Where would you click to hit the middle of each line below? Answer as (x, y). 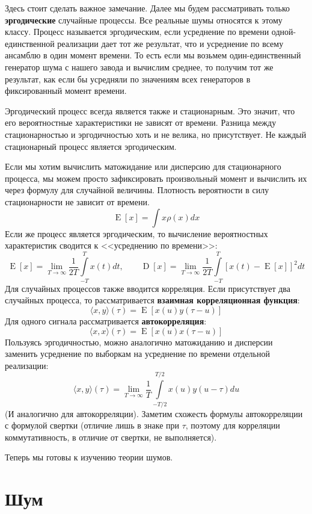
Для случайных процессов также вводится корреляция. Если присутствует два (148, 288)
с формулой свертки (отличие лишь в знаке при (92, 425)
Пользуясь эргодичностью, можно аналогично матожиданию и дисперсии (139, 342)
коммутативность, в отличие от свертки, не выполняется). (111, 437)
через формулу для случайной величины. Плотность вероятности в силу (137, 190)
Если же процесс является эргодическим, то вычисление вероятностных (136, 233)
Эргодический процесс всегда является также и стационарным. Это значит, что (150, 110)
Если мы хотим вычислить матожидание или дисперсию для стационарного (143, 166)
